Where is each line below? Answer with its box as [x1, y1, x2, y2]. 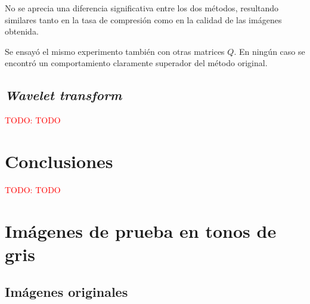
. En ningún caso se [234, 45, 305, 57]
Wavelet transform [5, 86, 122, 104]
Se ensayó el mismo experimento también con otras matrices [5, 45, 225, 57]
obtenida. [5, 25, 39, 38]
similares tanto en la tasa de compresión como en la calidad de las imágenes [5, 13, 282, 26]
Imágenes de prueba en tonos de [5, 218, 277, 243]
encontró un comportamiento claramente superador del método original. [5, 57, 268, 69]
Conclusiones [5, 148, 113, 173]
